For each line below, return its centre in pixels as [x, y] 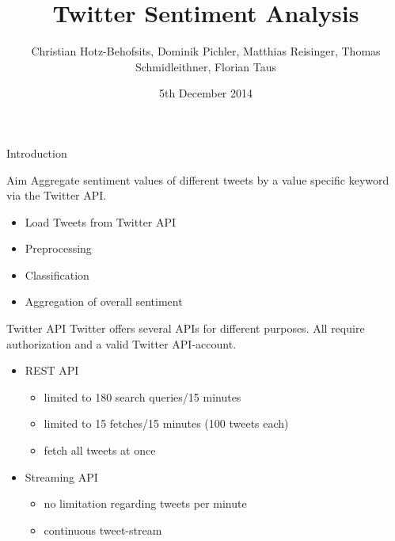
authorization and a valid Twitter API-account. [122, 343]
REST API [52, 370]
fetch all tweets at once [100, 450]
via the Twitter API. [57, 195]
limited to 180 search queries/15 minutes [142, 396]
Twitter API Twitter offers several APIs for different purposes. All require [186, 328]
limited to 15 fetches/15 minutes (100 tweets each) [166, 423]
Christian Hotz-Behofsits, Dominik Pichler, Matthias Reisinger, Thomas [206, 51]
